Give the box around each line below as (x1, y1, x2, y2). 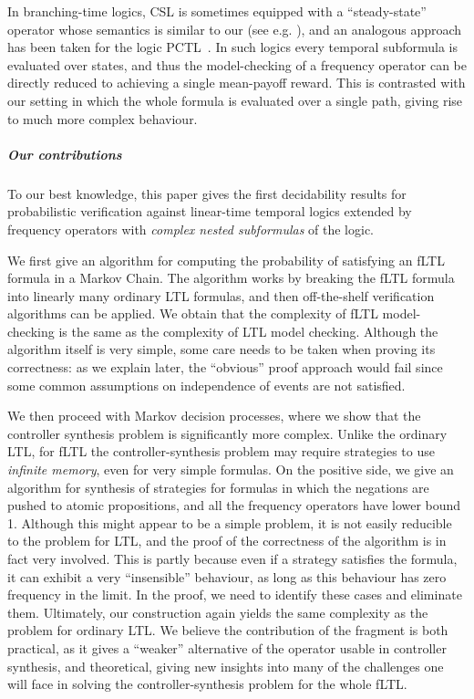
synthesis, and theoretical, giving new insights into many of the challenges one (7, 656, 444, 675)
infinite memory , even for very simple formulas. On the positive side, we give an (7, 460, 454, 479)
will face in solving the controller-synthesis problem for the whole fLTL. (7, 674, 407, 694)
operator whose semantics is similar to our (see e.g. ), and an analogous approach (7, 19, 462, 38)
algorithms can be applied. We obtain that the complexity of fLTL (7, 304, 378, 323)
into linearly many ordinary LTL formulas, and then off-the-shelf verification (7, 286, 435, 305)
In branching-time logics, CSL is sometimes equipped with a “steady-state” (7, 2, 427, 20)
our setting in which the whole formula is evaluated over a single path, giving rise (7, 90, 463, 110)
